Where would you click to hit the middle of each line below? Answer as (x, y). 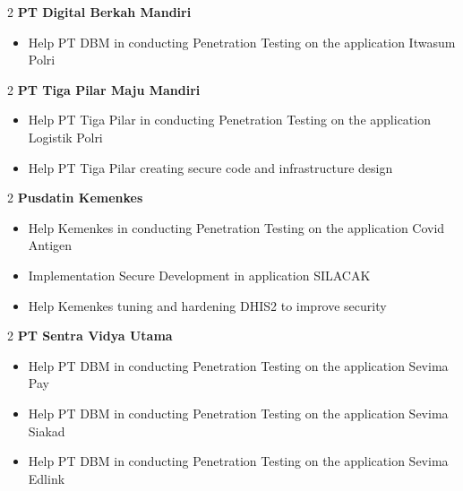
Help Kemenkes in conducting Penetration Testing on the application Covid (236, 227)
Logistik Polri (65, 137)
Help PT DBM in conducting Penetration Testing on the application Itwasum (242, 42)
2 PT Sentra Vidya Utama (90, 336)
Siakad (47, 431)
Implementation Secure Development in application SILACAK (199, 275)
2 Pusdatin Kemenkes (75, 198)
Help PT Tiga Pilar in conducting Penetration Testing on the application (229, 120)
